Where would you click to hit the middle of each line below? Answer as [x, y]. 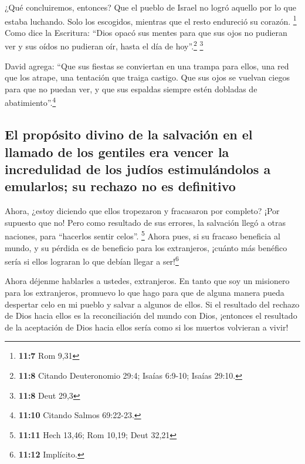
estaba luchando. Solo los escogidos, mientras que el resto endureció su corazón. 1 [151, 20]
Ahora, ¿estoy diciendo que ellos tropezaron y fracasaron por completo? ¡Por [142, 211]
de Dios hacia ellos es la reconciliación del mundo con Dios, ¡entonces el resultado [151, 316]
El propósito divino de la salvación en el [129, 134]
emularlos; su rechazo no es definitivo [120, 186]
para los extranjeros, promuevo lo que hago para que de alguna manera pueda [145, 292]
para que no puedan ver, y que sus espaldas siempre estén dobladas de [131, 89]
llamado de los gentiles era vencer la [117, 151]
